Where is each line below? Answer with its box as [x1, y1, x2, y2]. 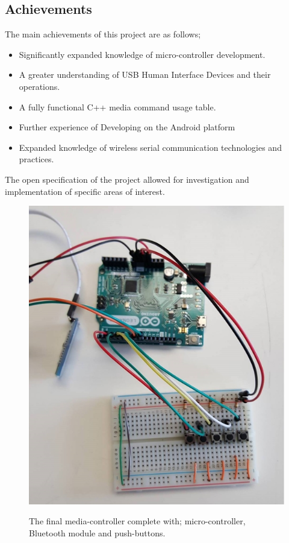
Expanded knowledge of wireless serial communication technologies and [19, 141, 282, 153]
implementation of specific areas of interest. [5, 185, 165, 197]
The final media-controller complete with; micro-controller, [29, 515, 246, 527]
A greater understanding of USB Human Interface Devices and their [19, 68, 271, 81]
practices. [19, 153, 54, 165]
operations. [19, 80, 60, 92]
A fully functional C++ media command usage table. [19, 100, 216, 113]
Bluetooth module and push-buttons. [29, 526, 166, 539]
